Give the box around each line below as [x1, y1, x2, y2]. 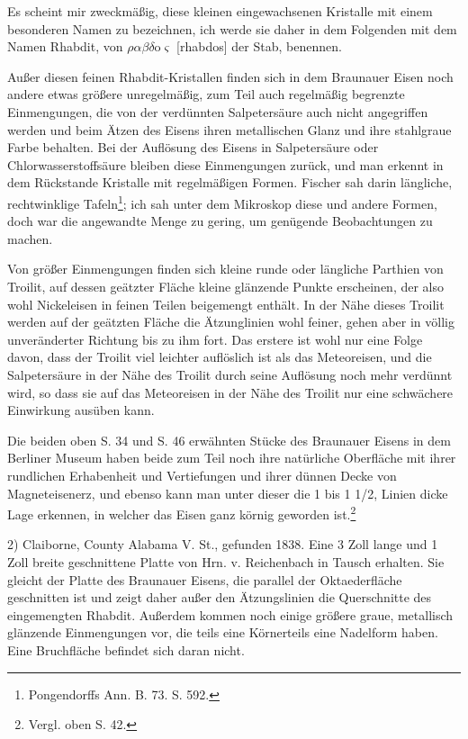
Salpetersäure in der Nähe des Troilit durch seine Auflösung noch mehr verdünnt [7, 365, 453, 383]
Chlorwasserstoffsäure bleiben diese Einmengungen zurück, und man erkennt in [7, 155, 444, 174]
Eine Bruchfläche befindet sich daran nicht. [7, 640, 245, 659]
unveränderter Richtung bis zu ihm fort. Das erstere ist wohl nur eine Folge [7, 329, 423, 348]
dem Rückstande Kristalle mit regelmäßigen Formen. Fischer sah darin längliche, [7, 173, 453, 192]
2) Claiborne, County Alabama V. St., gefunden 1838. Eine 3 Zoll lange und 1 [7, 535, 438, 554]
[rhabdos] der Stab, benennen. [176, 37, 342, 56]
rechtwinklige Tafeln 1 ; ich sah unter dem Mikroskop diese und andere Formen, [7, 191, 437, 212]
